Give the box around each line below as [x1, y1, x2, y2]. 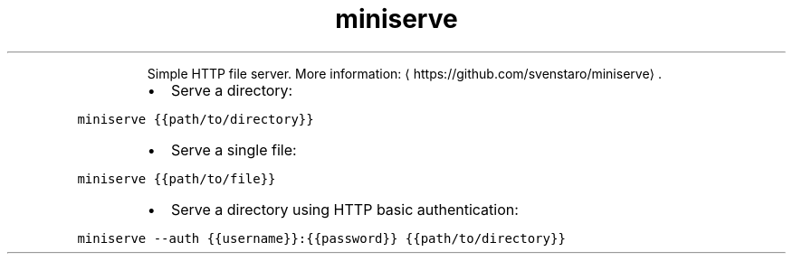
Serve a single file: [170, 140, 297, 159]
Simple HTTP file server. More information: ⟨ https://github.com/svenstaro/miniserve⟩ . [147, 65, 662, 81]
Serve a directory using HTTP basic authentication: [170, 200, 519, 219]
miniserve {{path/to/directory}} [77, 111, 314, 126]
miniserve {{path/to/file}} [77, 171, 276, 186]
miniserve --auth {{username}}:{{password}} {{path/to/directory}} [77, 230, 566, 246]
